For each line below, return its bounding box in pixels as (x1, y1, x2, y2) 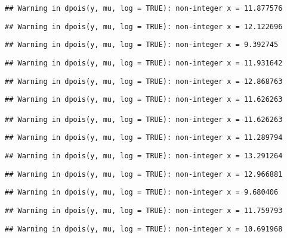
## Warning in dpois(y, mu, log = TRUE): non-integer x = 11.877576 (5, 4, 283, 12)
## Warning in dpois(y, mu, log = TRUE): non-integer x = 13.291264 (5, 151, 283, 160)
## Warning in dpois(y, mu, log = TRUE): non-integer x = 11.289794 (5, 133, 283, 142)
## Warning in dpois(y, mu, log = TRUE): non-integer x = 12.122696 (5, 22, 283, 31)
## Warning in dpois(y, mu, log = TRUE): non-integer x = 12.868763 (5, 77, 283, 86)
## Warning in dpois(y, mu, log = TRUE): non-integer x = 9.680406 (5, 188, 279, 197)
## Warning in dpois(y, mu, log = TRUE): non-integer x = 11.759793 (5, 206, 283, 215)
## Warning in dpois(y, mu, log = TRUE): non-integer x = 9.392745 (5, 40, 279, 49)
